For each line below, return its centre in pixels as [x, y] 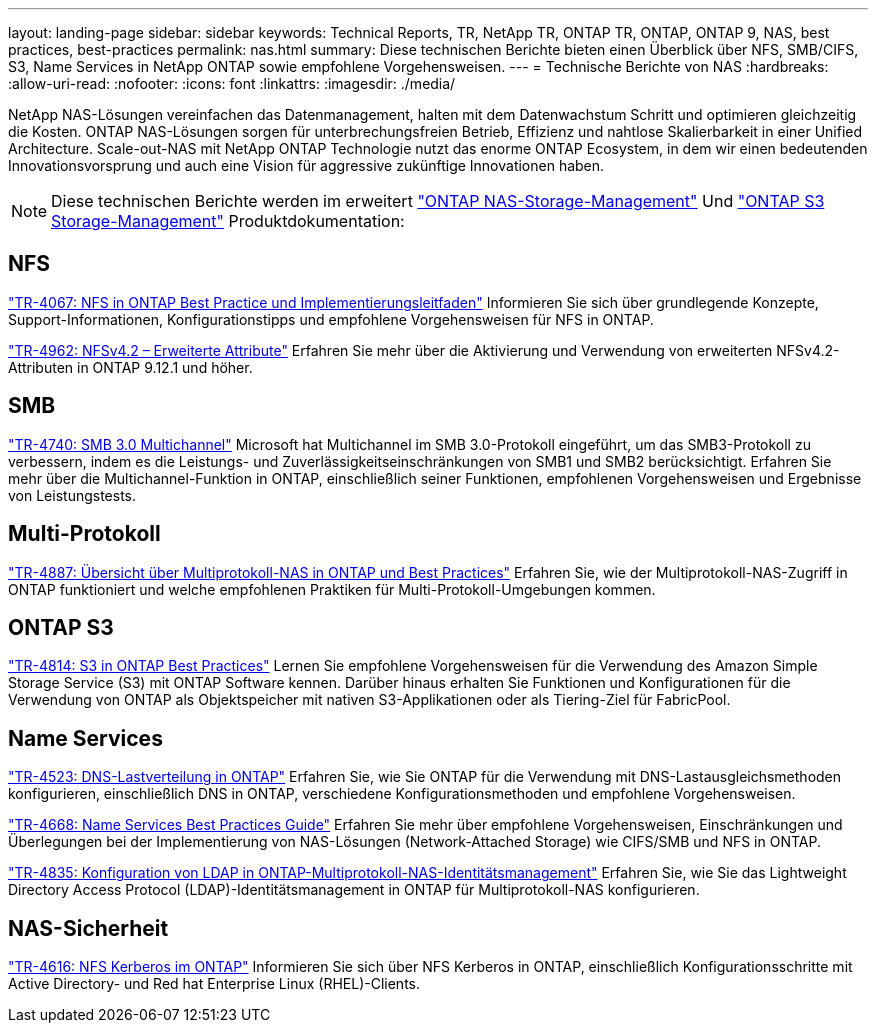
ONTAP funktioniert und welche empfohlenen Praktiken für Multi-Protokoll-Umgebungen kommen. [332, 589]
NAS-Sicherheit [88, 928]
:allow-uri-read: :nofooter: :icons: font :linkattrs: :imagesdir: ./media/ [232, 83]
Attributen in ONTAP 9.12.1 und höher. [130, 367]
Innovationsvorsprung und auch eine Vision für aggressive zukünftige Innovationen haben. [306, 165]
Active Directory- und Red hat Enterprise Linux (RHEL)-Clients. [214, 984]
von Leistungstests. [72, 495]
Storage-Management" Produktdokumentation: [228, 221]
